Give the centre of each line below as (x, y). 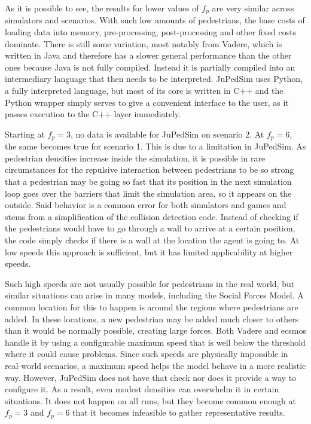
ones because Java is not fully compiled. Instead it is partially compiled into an (150, 67)
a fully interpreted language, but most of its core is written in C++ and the (144, 91)
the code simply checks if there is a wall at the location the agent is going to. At (152, 240)
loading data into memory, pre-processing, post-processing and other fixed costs (151, 32)
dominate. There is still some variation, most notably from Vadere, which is (144, 43)
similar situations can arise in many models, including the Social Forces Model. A (154, 295)
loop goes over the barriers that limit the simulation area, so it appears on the (148, 193)
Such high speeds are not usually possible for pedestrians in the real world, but (150, 283)
